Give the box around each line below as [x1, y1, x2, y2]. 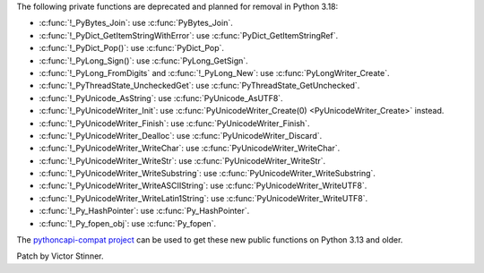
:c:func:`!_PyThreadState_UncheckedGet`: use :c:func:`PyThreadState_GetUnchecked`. [39, 81, 360, 91]
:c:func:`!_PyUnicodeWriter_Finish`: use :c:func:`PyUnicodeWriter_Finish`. [39, 117, 310, 129]
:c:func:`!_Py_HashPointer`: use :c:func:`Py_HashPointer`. [39, 206, 250, 217]
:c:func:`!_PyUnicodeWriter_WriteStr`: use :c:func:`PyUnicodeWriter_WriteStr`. [39, 155, 326, 166]
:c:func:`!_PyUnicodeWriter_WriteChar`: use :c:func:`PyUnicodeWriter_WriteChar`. [39, 143, 341, 154]
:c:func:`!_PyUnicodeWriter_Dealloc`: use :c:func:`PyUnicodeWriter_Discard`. [39, 130, 323, 141]
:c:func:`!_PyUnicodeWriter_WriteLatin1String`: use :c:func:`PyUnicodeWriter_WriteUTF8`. [39, 192, 367, 203]
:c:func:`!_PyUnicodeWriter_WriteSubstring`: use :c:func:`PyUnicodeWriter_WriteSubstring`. [39, 168, 376, 179]
